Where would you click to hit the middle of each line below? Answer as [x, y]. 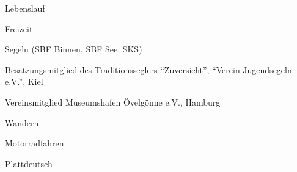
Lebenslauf [25, 8]
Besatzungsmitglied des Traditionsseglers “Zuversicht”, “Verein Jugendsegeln [148, 69]
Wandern [22, 122]
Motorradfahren [35, 143]
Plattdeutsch [29, 163]
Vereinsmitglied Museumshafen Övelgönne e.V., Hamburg [113, 102]
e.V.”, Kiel [24, 81]
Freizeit [19, 28]
